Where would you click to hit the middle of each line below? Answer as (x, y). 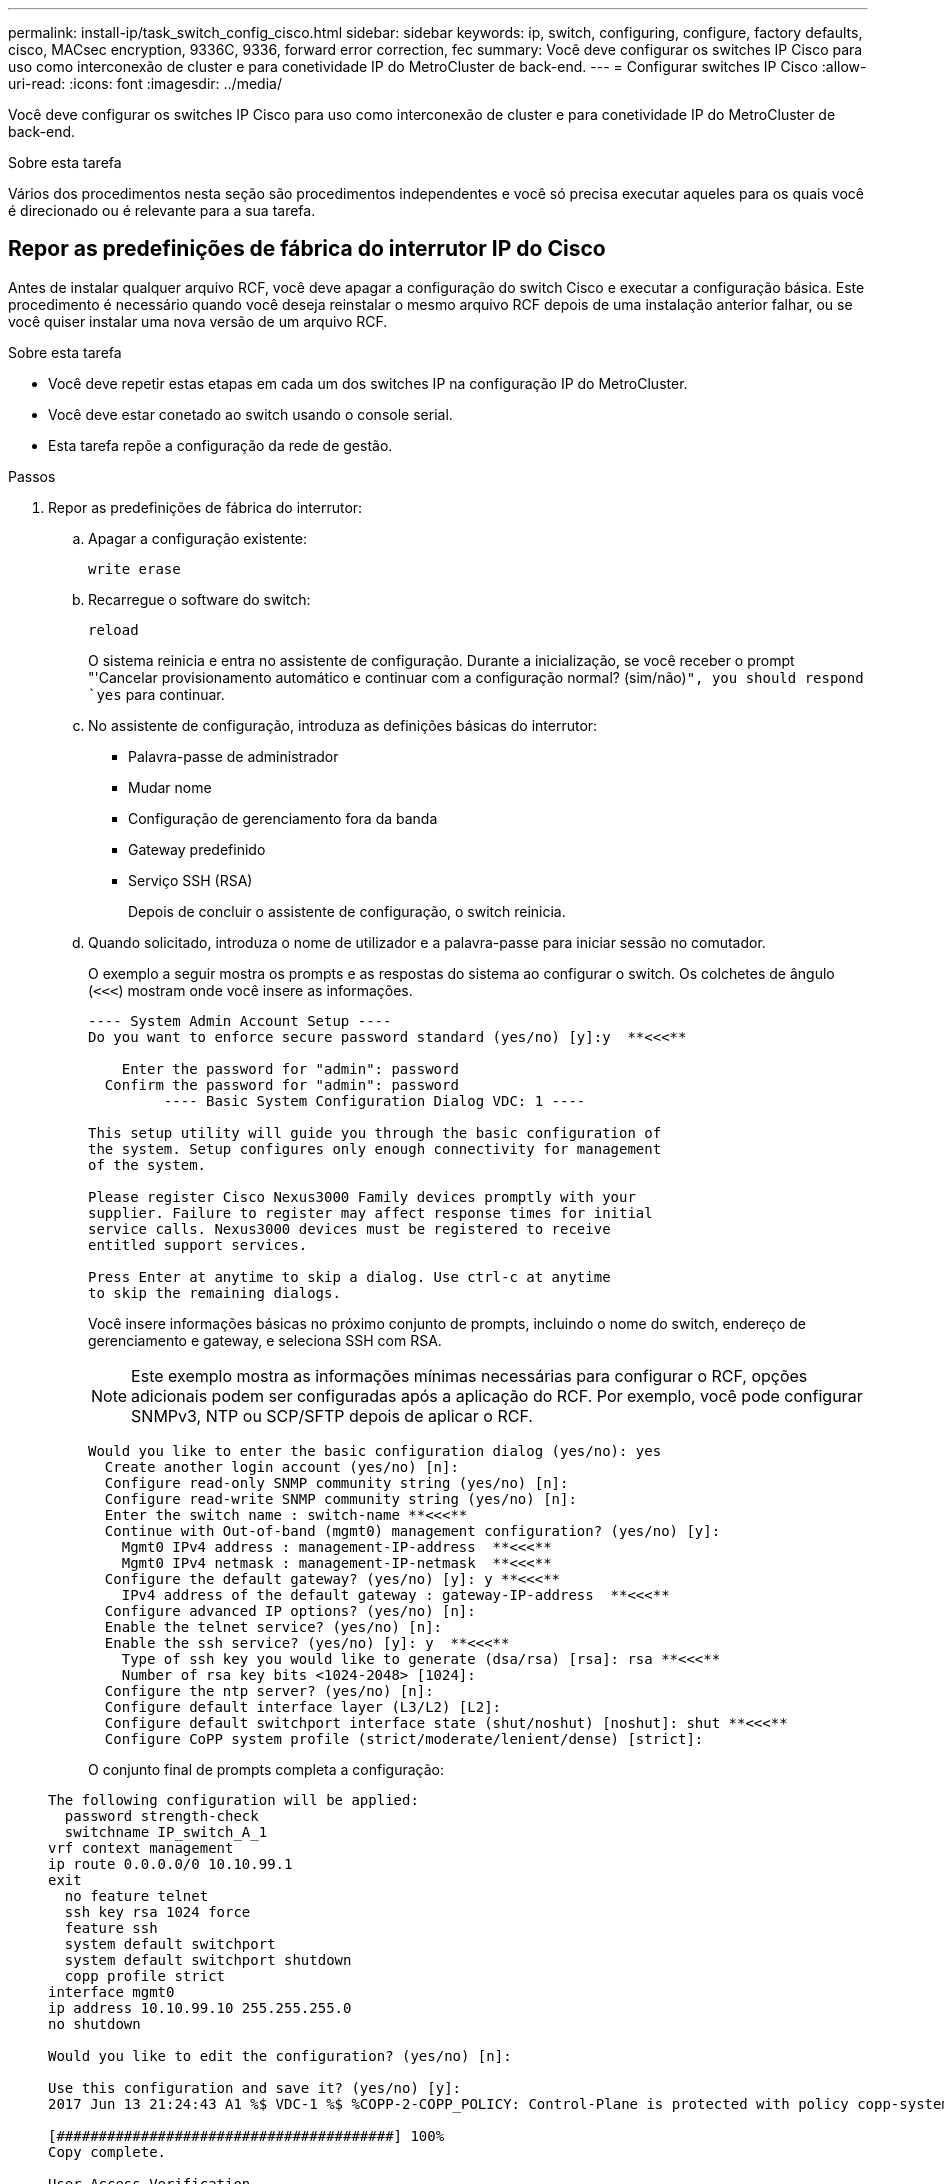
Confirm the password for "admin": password (281, 1084)
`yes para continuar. (156, 694)
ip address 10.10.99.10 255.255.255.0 (200, 2007)
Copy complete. (107, 2151)
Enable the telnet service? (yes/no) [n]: (273, 1626)
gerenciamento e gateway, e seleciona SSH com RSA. (265, 1340)
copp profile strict (145, 1975)
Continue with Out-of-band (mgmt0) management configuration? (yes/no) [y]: (412, 1530)
